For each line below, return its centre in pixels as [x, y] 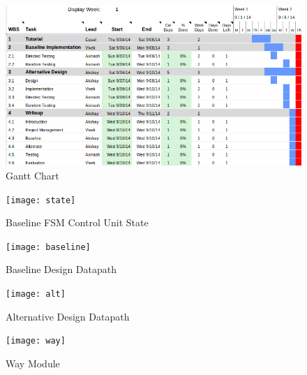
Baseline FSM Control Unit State [77, 222]
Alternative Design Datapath [68, 316]
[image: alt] [36, 294]
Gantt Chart [32, 175]
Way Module [33, 363]
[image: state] [41, 200]
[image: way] [36, 341]
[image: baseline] [48, 247]
